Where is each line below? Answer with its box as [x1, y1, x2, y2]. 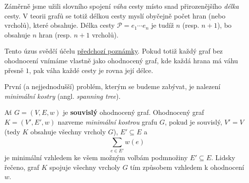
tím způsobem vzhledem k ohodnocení [130, 162, 244, 172]
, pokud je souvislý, [165, 116, 222, 127]
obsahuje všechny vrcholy [30, 126, 106, 136]
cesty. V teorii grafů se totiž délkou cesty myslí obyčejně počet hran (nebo [4, 10, 226, 20]
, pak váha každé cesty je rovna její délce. [29, 65, 153, 75]
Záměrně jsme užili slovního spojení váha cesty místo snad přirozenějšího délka [4, 1, 239, 11]
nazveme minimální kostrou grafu [57, 116, 157, 127]
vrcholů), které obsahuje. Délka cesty [4, 20, 115, 30]
